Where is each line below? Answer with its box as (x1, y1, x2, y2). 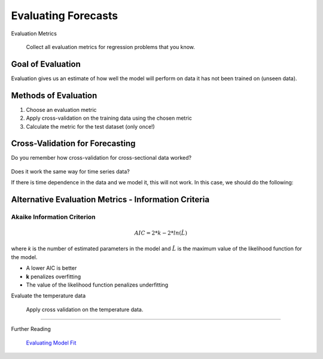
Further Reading (11, 325, 51, 333)
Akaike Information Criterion (11, 213, 96, 221)
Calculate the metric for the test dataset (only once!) (26, 123, 155, 130)
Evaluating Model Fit (26, 339, 77, 346)
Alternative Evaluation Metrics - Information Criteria (11, 194, 209, 205)
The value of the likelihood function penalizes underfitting (26, 281, 169, 288)
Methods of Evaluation (11, 90, 97, 101)
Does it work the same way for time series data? (11, 168, 130, 175)
